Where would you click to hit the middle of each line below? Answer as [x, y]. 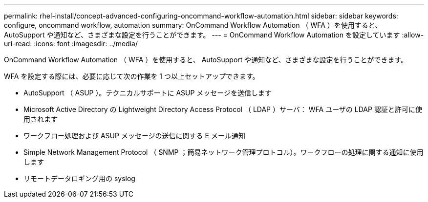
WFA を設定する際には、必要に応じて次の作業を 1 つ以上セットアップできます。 [132, 76]
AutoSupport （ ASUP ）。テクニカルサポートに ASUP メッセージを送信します [148, 93]
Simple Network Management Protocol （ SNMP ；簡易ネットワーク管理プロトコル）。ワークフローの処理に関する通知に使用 [224, 152]
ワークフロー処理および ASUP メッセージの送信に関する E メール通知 [134, 136]
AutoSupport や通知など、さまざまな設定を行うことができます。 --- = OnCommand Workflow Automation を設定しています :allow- [214, 35]
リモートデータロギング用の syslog [79, 178]
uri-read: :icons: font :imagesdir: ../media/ [71, 44]
